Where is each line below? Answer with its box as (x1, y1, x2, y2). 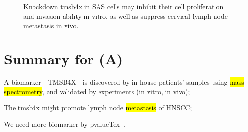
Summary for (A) (4, 48, 123, 68)
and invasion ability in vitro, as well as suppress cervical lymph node (23, 11, 228, 21)
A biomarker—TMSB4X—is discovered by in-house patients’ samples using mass (4, 76, 244, 87)
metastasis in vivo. (23, 20, 79, 30)
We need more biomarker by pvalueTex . (4, 118, 125, 129)
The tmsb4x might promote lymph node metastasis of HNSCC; (4, 103, 192, 113)
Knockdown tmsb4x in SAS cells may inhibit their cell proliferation (23, 1, 224, 11)
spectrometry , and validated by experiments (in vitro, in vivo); (4, 86, 190, 96)
